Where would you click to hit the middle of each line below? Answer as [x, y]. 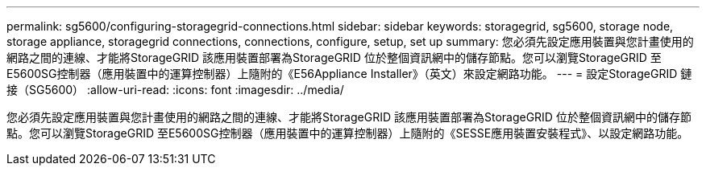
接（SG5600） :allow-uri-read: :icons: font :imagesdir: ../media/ [175, 90]
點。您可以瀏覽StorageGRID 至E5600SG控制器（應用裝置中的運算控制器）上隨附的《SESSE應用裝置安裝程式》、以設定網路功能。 [348, 133]
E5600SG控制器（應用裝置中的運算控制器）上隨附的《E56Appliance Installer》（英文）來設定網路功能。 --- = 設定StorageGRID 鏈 [349, 74]
